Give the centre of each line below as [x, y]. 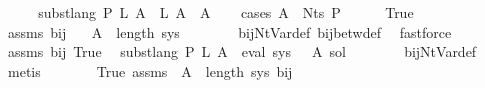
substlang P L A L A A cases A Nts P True [226, 12]
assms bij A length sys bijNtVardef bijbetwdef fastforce [229, 31]
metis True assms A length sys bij [150, 70]
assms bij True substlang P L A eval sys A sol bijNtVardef [242, 51]
